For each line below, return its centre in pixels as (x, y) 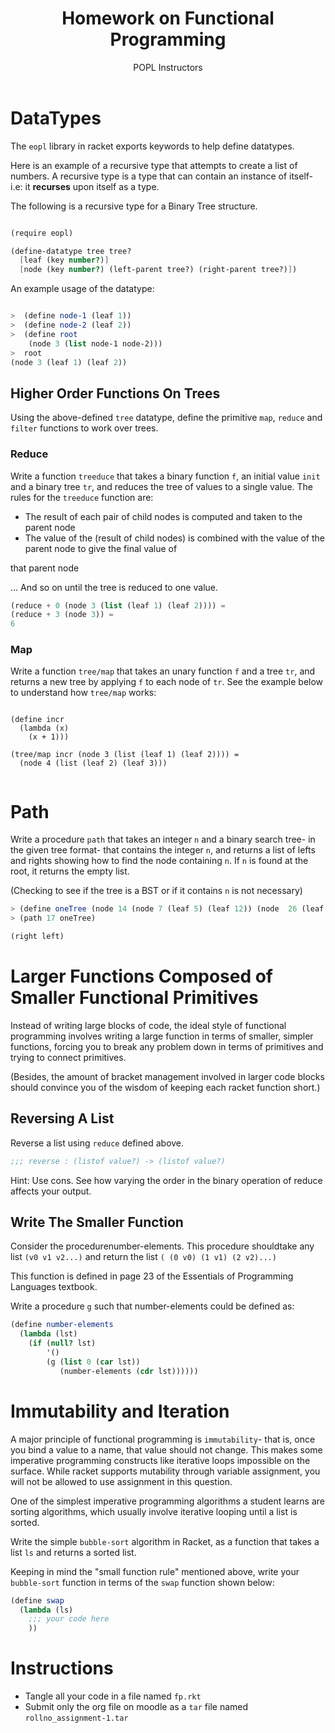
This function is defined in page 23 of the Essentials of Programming (152, 1276)
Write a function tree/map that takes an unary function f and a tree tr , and (163, 671)
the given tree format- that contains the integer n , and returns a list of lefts (163, 850)
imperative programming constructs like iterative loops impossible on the (160, 1460)
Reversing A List (62, 1118)
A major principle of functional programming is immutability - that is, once (163, 1439)
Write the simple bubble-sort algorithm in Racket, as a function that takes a (165, 1541)
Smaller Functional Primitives (134, 998)
